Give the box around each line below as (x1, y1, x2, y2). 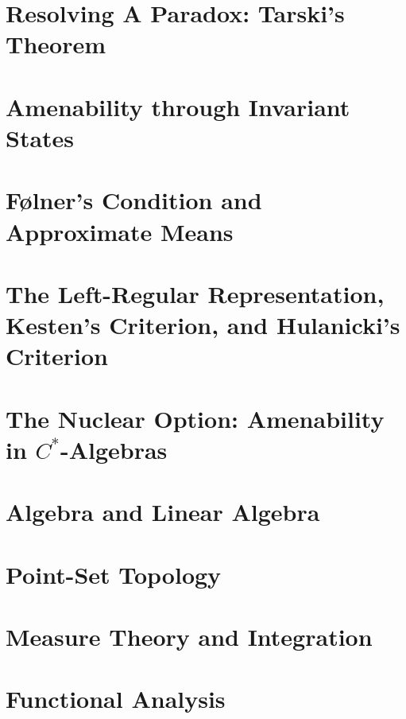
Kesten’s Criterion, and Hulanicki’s (6, 309, 400, 341)
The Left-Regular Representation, (6, 277, 385, 309)
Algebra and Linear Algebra (6, 496, 320, 528)
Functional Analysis (6, 682, 226, 715)
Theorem (6, 28, 106, 60)
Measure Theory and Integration (6, 620, 373, 652)
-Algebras (60, 433, 168, 465)
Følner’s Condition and (6, 184, 262, 216)
